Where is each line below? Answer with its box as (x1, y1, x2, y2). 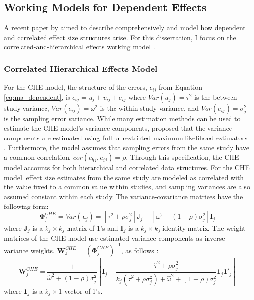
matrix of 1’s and (67, 223, 118, 233)
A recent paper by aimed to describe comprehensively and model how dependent (4, 23, 246, 33)
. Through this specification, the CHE (126, 152, 239, 162)
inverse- (204, 232, 228, 243)
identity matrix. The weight (162, 223, 246, 233)
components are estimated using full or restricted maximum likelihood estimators (4, 133, 248, 142)
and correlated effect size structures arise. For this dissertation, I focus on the (4, 32, 236, 42)
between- (213, 92, 240, 102)
